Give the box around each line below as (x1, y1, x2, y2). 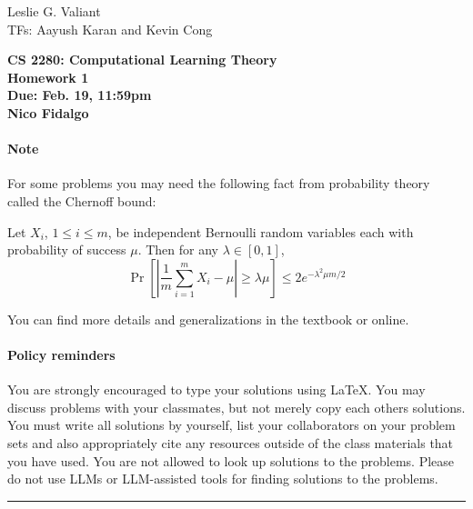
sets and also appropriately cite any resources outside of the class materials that (7, 433, 454, 452)
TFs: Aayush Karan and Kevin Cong (7, 19, 213, 38)
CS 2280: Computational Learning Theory (7, 50, 277, 69)
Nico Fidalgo (7, 103, 89, 122)
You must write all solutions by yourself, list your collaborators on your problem (7, 415, 456, 434)
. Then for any (137, 240, 218, 259)
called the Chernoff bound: (7, 191, 156, 210)
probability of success (7, 240, 126, 259)
